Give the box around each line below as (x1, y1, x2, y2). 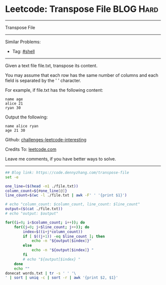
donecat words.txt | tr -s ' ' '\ (5, 271, 77, 276)
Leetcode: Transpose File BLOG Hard (5, 3, 159, 15)
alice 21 (5, 101, 23, 106)
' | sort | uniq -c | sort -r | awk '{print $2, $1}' (5, 275, 119, 281)
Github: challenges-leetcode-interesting (5, 136, 86, 142)
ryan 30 (5, 105, 21, 110)
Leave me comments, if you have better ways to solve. (5, 156, 116, 162)
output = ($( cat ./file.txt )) (5, 207, 63, 212)
